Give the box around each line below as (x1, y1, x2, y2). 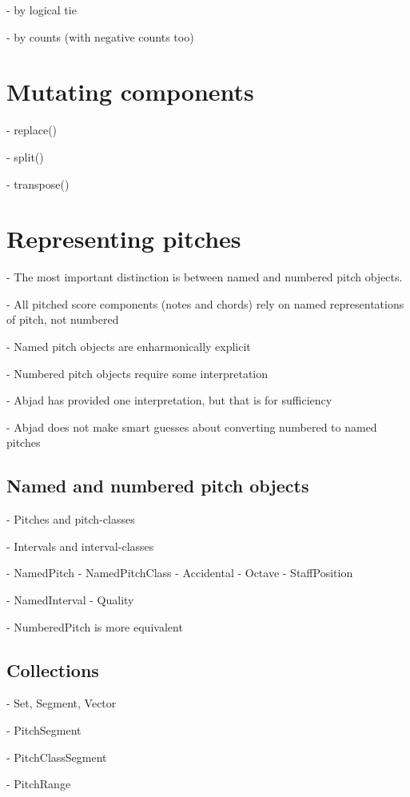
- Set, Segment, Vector (6, 695, 117, 711)
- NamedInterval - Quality (6, 591, 134, 608)
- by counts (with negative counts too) (6, 28, 194, 45)
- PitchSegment (6, 721, 82, 738)
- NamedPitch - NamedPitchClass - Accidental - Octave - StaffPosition (6, 564, 353, 581)
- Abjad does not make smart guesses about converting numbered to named (6, 418, 377, 435)
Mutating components (6, 75, 254, 108)
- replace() (6, 122, 58, 138)
